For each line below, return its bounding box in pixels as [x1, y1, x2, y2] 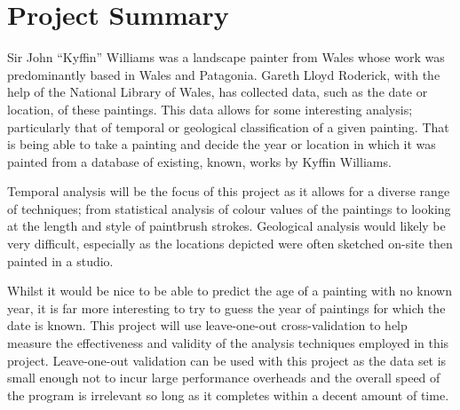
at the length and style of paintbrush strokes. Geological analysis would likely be [7, 217, 446, 235]
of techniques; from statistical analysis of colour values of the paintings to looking [7, 199, 451, 217]
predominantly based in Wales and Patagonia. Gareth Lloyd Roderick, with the [7, 65, 440, 83]
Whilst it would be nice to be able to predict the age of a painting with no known [7, 281, 453, 300]
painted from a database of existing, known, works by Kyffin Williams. [7, 152, 392, 170]
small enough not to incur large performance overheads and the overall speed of [7, 368, 440, 387]
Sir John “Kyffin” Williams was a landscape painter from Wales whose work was [7, 48, 445, 67]
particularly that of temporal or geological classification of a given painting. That [7, 117, 449, 136]
